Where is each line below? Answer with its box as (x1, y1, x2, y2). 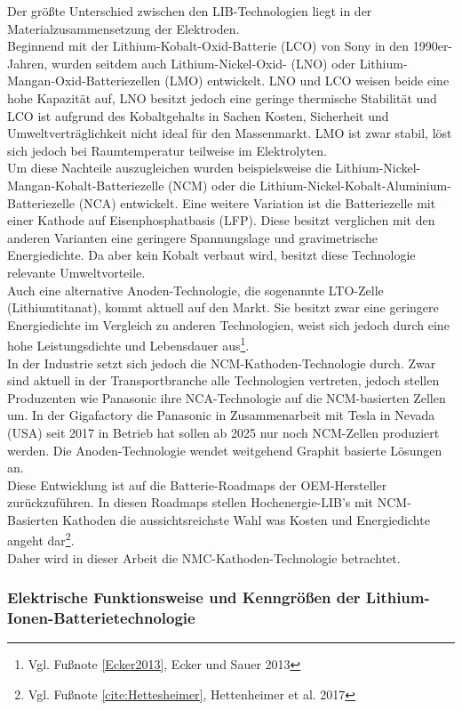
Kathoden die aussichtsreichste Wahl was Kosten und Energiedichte (62, 510, 430, 528)
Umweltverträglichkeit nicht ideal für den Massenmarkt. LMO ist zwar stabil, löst (7, 124, 452, 142)
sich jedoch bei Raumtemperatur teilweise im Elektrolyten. (7, 141, 327, 159)
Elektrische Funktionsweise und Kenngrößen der (7, 586, 361, 609)
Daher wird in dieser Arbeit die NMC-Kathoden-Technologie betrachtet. (7, 548, 401, 567)
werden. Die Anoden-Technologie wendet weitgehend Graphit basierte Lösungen (7, 440, 442, 459)
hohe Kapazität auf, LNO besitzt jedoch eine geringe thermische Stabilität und (7, 88, 437, 107)
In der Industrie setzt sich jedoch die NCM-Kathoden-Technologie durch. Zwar (7, 353, 436, 372)
